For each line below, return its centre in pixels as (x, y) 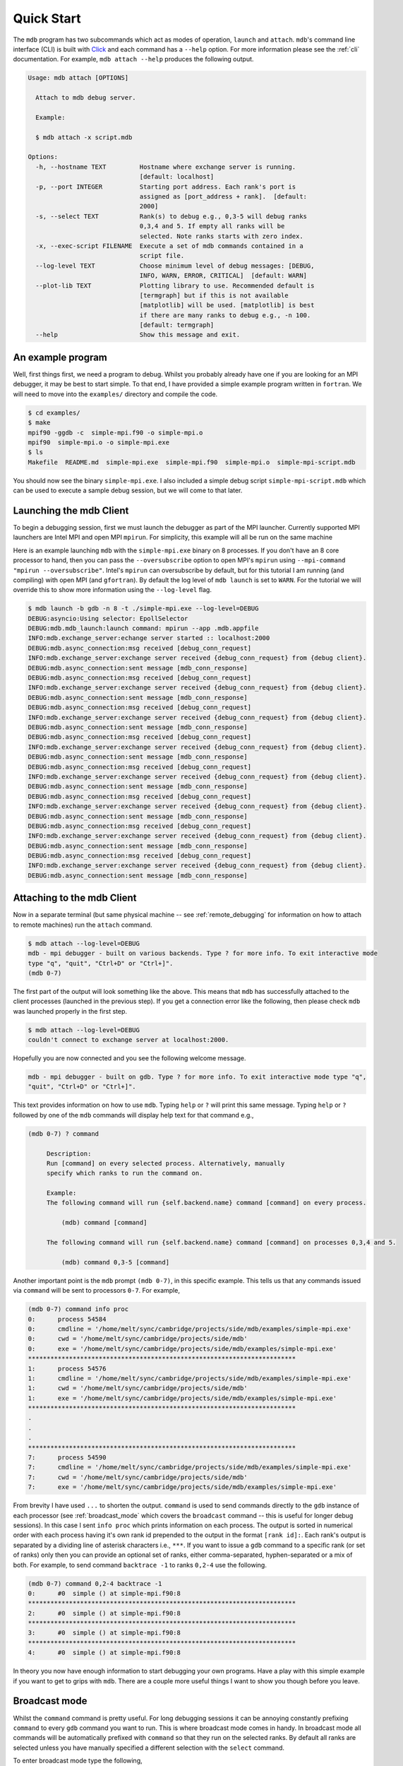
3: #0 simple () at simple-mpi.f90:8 (104, 1633)
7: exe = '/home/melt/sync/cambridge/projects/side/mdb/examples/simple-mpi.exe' (182, 1487)
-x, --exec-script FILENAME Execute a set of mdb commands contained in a (169, 246)
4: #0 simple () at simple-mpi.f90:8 (104, 1653)
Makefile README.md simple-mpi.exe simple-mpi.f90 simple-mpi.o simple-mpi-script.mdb (192, 462)
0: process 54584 (67, 1319)
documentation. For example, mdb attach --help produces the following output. (133, 59)
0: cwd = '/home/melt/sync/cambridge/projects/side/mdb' (138, 1339)
